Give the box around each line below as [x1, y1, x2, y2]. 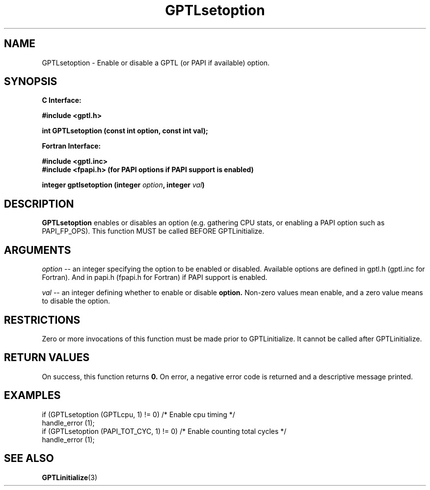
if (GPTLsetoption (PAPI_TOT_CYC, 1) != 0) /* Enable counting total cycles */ [42, 427, 287, 435]
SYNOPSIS [4, 75, 57, 88]
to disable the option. [42, 297, 110, 306]
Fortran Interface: [42, 142, 101, 151]
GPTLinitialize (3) [42, 473, 98, 482]
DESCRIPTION [4, 197, 74, 210]
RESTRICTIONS [4, 313, 81, 326]
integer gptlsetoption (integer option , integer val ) [42, 181, 205, 189]
